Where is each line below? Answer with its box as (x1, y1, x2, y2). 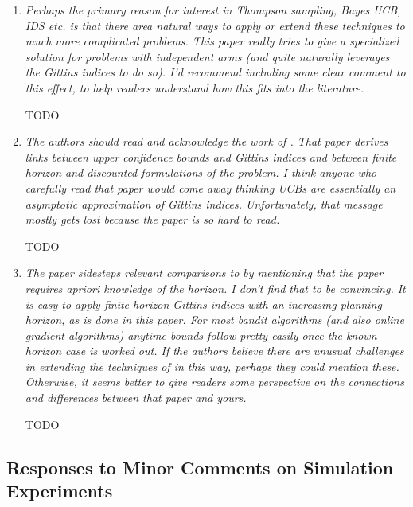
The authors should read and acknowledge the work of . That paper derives (25, 133, 388, 150)
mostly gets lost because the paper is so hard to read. (25, 211, 280, 228)
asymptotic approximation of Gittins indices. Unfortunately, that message (25, 195, 383, 212)
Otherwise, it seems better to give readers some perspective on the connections (25, 373, 404, 390)
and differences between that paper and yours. (25, 389, 247, 406)
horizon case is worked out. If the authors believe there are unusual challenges (25, 342, 404, 359)
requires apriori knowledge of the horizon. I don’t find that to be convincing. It (25, 279, 406, 296)
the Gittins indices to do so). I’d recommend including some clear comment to (25, 64, 406, 80)
